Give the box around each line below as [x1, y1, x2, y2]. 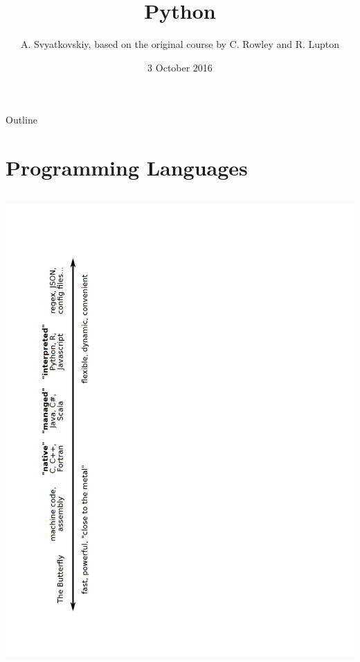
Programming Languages [6, 153, 248, 182]
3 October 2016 [147, 60, 213, 74]
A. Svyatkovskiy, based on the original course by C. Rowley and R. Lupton [20, 37, 340, 51]
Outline [6, 112, 37, 127]
